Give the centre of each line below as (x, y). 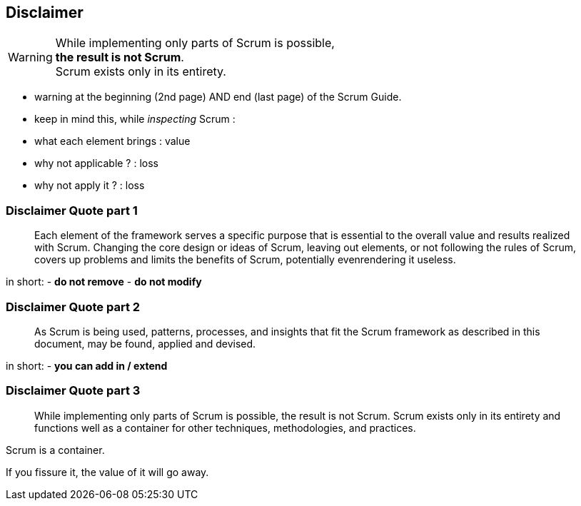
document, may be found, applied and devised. (145, 343)
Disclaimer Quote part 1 (72, 210)
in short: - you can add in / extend (87, 365)
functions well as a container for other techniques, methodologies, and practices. (225, 427)
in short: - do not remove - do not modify (104, 282)
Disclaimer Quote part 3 (73, 391)
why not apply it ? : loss (90, 186)
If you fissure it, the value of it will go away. (107, 472)
